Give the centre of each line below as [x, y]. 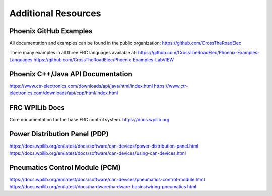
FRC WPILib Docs [37, 107]
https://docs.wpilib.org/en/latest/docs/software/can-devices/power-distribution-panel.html [104, 146]
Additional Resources [55, 13]
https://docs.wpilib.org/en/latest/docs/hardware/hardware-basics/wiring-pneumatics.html [103, 186]
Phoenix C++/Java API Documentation [71, 74]
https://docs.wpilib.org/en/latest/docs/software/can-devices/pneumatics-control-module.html [107, 180]
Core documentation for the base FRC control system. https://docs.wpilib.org [89, 120]
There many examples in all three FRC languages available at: [73, 53]
